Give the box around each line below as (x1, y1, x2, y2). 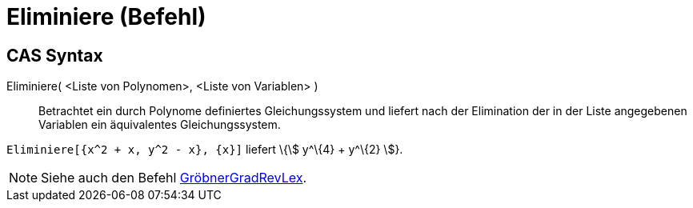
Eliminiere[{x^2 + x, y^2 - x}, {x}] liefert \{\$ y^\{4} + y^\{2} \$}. (6, 142, 403, 157)
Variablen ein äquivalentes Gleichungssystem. (38, 118, 281, 132)
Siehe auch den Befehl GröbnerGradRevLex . (41, 170, 306, 186)
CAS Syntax (6, 45, 103, 66)
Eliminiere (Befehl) (6, 3, 206, 30)
